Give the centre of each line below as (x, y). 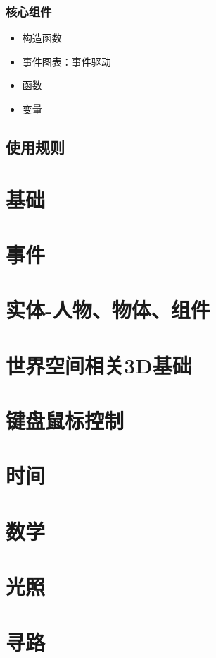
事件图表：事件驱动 (66, 61)
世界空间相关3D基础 (99, 365)
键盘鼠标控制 (65, 420)
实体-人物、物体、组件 (108, 310)
